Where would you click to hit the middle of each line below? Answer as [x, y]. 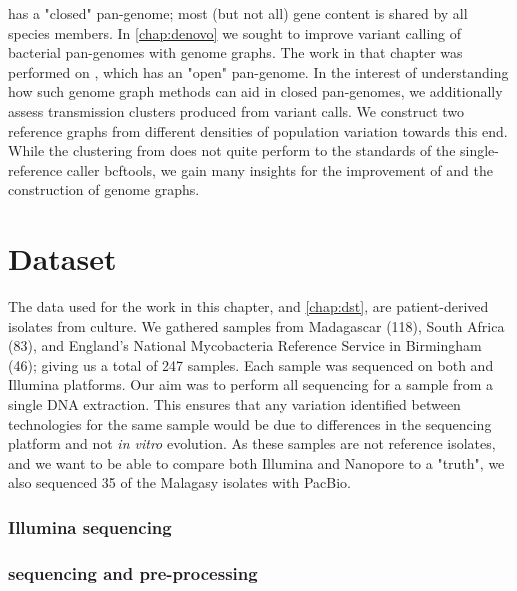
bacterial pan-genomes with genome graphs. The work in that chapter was [235, 52]
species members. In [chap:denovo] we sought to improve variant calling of [235, 32]
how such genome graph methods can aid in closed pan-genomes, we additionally [255, 91]
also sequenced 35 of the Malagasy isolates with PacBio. [179, 482]
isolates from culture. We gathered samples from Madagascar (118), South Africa [256, 325]
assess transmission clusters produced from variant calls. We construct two [236, 110]
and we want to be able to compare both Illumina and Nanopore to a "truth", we [256, 462]
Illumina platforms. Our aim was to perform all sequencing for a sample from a [251, 384]
